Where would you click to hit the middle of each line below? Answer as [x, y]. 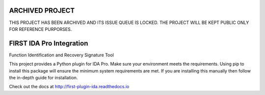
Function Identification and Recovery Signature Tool [61, 55]
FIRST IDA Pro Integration [49, 43]
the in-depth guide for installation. [43, 77]
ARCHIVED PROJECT [42, 11]
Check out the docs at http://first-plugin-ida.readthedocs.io [69, 87]
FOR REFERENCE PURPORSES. [40, 29]
